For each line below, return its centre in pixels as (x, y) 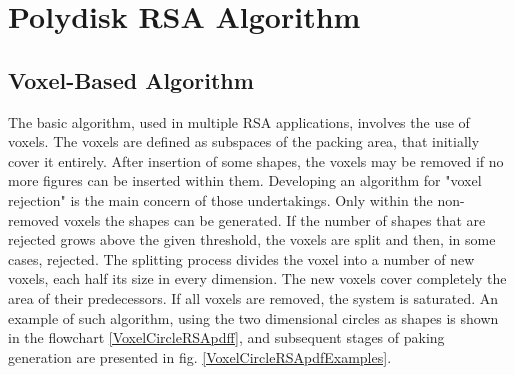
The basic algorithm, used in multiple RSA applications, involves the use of (239, 121)
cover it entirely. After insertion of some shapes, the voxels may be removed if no (256, 160)
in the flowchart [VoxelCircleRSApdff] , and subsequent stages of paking (226, 337)
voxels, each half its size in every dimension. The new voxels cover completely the (257, 278)
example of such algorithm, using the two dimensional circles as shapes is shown (253, 317)
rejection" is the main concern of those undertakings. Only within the (220, 199)
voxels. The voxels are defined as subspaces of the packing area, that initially (244, 141)
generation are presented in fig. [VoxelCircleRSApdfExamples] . (200, 356)
